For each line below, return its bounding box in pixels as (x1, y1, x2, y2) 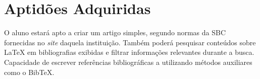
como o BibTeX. (4, 66, 55, 77)
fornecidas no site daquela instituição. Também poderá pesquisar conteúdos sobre (4, 37, 256, 47)
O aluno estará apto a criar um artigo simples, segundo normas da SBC (4, 27, 226, 38)
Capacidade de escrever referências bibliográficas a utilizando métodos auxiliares (4, 56, 252, 67)
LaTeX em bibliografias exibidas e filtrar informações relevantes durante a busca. (4, 47, 254, 57)
